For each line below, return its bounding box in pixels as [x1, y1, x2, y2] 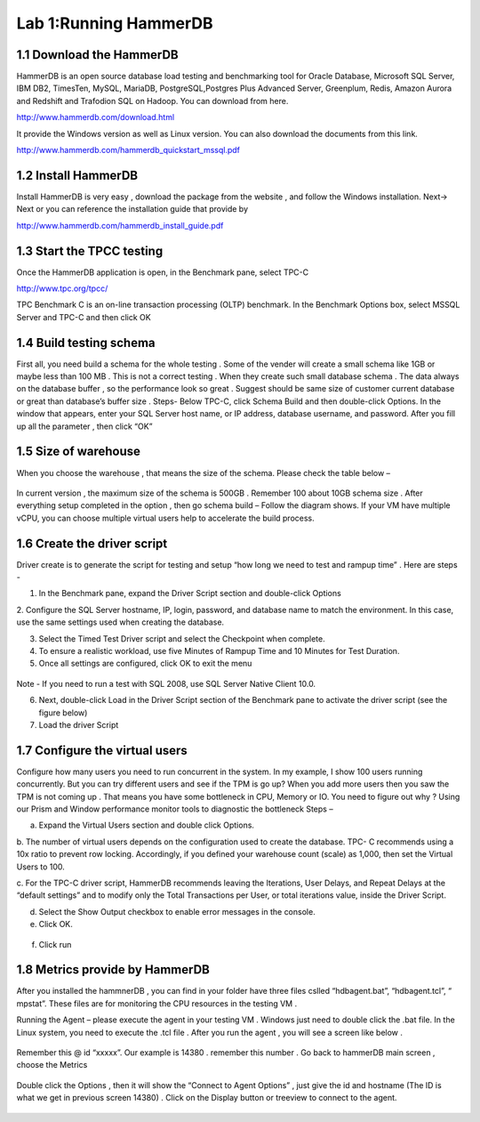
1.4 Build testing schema [16, 335, 156, 351]
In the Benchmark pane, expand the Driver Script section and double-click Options [38, 588, 341, 599]
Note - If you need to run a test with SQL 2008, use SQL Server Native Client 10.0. [16, 678, 316, 689]
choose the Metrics [16, 1060, 88, 1070]
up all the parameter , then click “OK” [16, 421, 153, 432]
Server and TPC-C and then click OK [16, 311, 151, 322]
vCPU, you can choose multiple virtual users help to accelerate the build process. [16, 513, 315, 523]
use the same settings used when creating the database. [16, 617, 225, 627]
